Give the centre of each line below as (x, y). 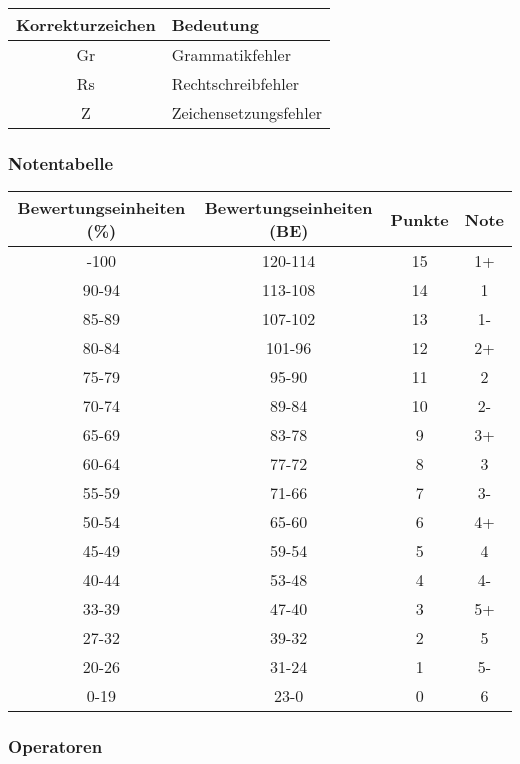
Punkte (419, 219)
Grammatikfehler (231, 54)
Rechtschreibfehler (235, 83)
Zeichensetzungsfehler (247, 112)
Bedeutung (215, 24)
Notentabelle (61, 162)
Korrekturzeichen (86, 24)
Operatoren (55, 746)
